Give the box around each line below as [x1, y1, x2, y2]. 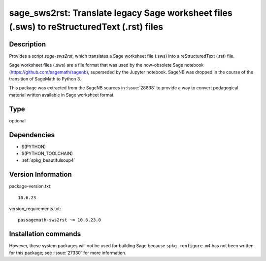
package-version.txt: [9, 183, 52, 189]
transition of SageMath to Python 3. [9, 76, 81, 82]
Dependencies [9, 131, 55, 139]
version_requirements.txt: [9, 206, 61, 212]
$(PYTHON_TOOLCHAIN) [21, 150, 73, 156]
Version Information [9, 170, 72, 179]
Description [9, 40, 46, 48]
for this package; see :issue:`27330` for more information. [9, 250, 127, 256]
